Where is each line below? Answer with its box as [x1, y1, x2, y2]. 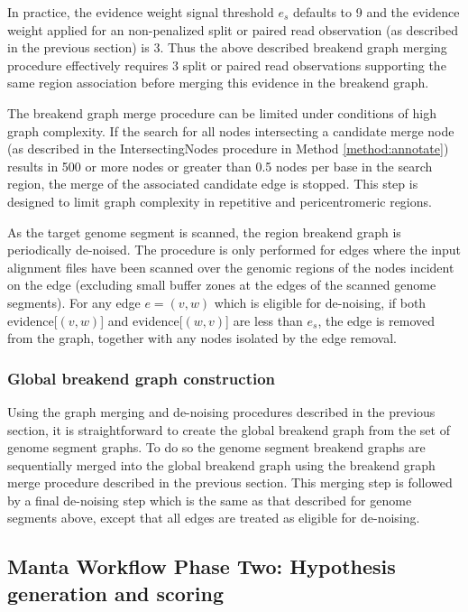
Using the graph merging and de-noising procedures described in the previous [7, 402, 436, 421]
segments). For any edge [7, 292, 141, 311]
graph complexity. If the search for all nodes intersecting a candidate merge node [7, 121, 454, 140]
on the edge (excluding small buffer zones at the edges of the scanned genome [7, 275, 436, 294]
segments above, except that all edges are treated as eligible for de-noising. [7, 508, 420, 527]
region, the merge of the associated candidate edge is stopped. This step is [7, 174, 418, 193]
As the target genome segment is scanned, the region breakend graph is [7, 222, 401, 241]
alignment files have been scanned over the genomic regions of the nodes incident [7, 257, 454, 276]
